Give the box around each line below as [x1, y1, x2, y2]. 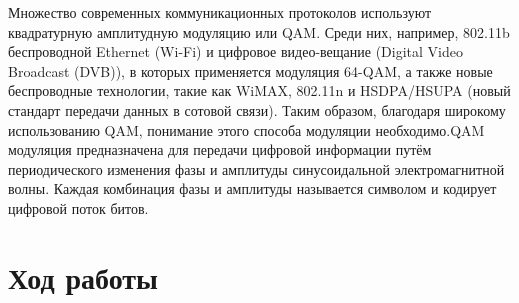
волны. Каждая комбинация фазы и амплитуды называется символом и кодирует [8, 178, 497, 199]
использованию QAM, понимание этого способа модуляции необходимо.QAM [8, 119, 485, 140]
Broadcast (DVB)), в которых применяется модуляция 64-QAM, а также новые [8, 60, 493, 81]
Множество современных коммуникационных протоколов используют [8, 2, 432, 22]
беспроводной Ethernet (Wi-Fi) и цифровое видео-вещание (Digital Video [8, 41, 463, 62]
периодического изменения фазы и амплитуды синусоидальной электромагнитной [8, 158, 505, 179]
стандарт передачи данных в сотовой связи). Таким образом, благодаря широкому [8, 99, 506, 120]
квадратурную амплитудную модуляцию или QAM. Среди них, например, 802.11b [8, 21, 510, 42]
